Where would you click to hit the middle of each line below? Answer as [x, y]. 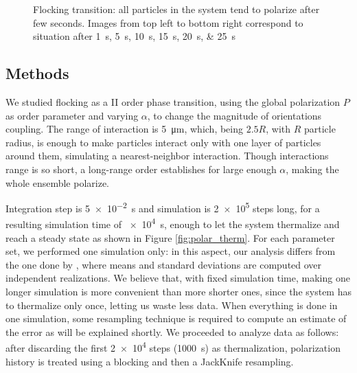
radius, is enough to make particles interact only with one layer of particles [163, 142]
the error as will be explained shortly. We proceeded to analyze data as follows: [172, 331]
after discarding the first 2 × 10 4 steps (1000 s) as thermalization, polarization [173, 347]
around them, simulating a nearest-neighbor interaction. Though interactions [167, 156]
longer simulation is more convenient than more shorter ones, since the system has [178, 292]
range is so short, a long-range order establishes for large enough [141, 169]
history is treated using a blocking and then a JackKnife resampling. [150, 361]
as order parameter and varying [72, 115]
